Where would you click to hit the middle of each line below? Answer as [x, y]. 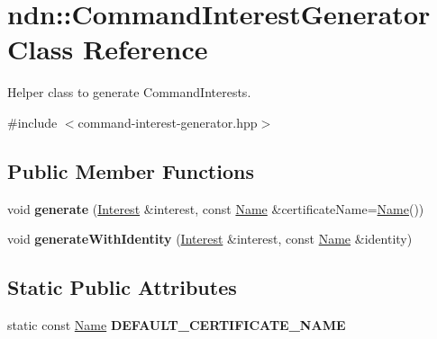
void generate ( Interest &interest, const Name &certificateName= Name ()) [216, 208]
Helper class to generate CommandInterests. [129, 92]
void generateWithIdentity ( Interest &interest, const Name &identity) [210, 239]
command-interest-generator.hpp [168, 122]
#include [32, 122]
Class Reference [108, 49]
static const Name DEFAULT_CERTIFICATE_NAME [177, 325]
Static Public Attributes [122, 287]
